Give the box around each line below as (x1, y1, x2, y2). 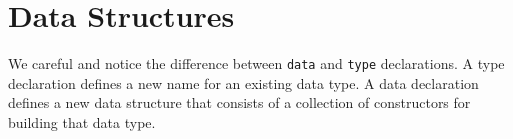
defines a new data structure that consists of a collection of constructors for (8, 92, 471, 113)
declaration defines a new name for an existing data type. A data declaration (8, 72, 479, 93)
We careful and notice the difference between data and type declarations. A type (8, 53, 505, 74)
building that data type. (8, 111, 156, 132)
